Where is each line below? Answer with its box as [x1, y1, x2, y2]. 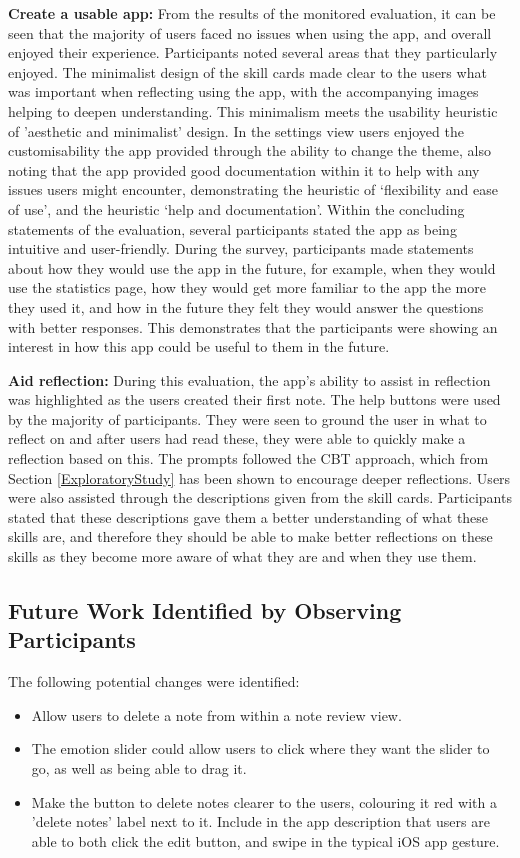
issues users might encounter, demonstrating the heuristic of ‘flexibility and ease [8, 179, 498, 200]
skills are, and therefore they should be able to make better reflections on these [8, 526, 493, 547]
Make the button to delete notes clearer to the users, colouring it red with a [31, 791, 497, 812]
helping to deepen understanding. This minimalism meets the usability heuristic [8, 100, 498, 121]
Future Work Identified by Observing [8, 595, 402, 626]
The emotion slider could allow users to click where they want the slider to [31, 738, 490, 759]
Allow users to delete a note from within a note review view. [31, 704, 402, 725]
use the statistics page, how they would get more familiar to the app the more [8, 277, 486, 298]
